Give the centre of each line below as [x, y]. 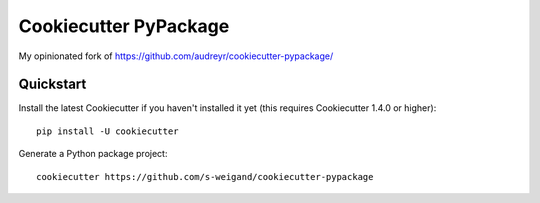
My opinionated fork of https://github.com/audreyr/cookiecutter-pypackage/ [176, 56]
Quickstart [52, 84]
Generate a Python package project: [93, 154]
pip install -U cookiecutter [107, 131]
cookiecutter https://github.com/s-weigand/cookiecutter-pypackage [205, 176]
